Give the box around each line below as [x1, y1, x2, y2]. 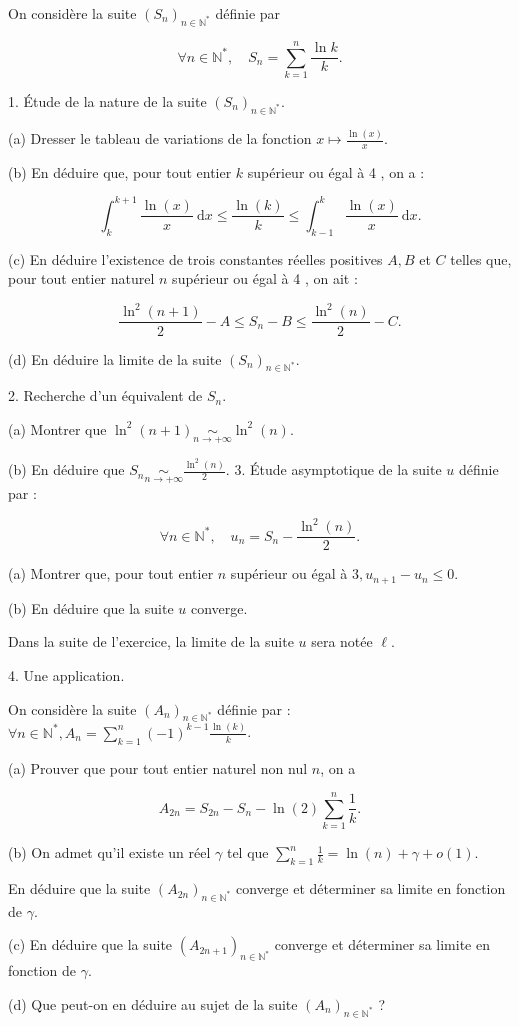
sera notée [311, 631, 373, 652]
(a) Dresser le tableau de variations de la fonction [8, 128, 312, 149]
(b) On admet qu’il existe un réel [8, 842, 211, 863]
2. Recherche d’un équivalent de [8, 385, 203, 406]
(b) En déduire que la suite [8, 597, 174, 618]
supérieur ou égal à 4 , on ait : [172, 268, 358, 289]
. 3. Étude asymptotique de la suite [225, 459, 442, 480]
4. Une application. [8, 665, 125, 686]
